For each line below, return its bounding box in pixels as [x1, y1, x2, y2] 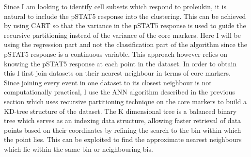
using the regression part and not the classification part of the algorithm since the [4, 39, 247, 49]
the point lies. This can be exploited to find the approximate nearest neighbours [4, 134, 242, 144]
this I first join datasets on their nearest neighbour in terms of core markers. [4, 68, 231, 78]
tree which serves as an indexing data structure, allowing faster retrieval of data [4, 115, 241, 126]
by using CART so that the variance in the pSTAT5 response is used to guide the [4, 20, 246, 31]
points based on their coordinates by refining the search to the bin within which [4, 125, 241, 135]
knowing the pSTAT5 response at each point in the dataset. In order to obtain [4, 58, 237, 68]
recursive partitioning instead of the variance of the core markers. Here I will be [4, 30, 241, 40]
